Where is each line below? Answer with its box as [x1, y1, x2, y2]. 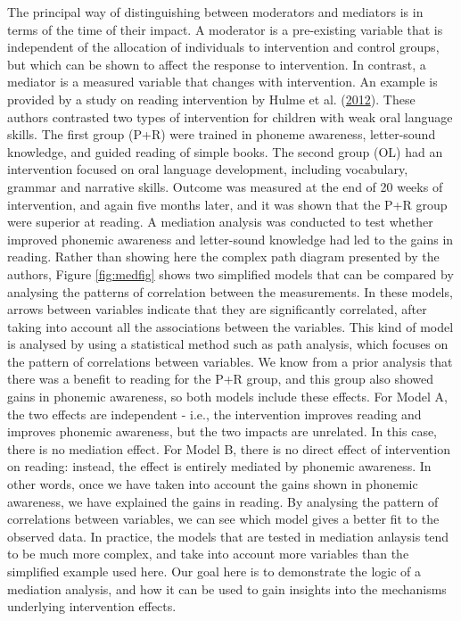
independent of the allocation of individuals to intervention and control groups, [7, 37, 440, 56]
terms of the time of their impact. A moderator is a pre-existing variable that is [7, 20, 443, 38]
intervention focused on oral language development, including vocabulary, [7, 160, 408, 178]
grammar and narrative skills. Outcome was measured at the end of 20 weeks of [7, 177, 443, 195]
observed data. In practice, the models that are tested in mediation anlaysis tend [7, 526, 449, 545]
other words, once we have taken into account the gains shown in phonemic [7, 475, 418, 493]
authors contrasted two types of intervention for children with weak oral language [7, 107, 453, 126]
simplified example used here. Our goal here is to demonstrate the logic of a [7, 562, 421, 580]
